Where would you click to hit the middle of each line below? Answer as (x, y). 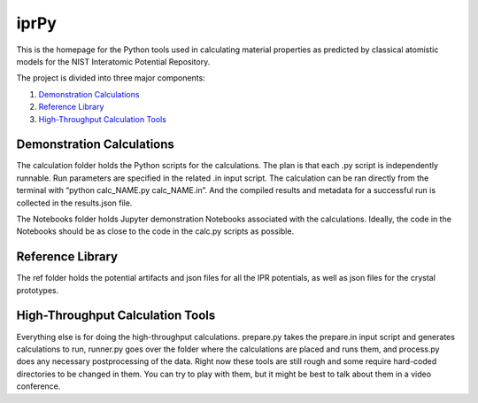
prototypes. (38, 290)
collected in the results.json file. (74, 203)
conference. (39, 386)
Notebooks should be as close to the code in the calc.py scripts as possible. (155, 231)
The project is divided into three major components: (111, 78)
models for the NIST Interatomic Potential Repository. (113, 61)
